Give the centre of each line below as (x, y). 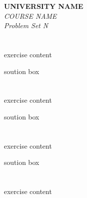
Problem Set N (26, 25)
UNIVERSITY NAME (44, 6)
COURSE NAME (30, 16)
